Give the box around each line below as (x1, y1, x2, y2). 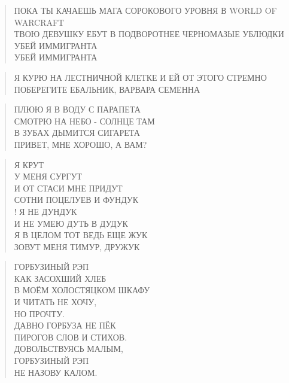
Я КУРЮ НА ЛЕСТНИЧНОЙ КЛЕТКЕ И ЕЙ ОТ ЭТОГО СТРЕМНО (14, 71, 267, 83)
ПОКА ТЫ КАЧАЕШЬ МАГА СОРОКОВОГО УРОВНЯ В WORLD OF (14, 4, 277, 16)
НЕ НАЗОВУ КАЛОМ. (14, 366, 98, 378)
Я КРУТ (14, 158, 44, 171)
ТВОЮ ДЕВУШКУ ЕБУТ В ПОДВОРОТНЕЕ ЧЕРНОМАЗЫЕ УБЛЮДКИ (14, 28, 284, 40)
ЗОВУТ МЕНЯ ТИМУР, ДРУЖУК (14, 240, 140, 253)
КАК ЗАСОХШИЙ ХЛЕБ (14, 272, 107, 284)
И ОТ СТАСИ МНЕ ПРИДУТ (14, 181, 123, 194)
